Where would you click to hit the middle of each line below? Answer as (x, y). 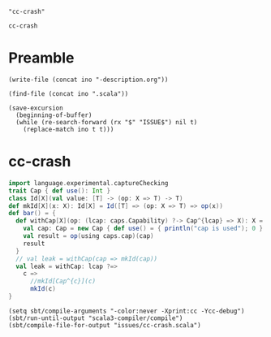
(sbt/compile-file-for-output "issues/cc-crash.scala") (105, 325)
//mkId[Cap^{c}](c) (62, 281)
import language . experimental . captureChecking (88, 183)
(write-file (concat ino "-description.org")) (88, 80)
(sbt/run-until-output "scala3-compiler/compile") (96, 318)
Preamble (41, 58)
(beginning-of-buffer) (54, 115)
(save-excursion (36, 108)
